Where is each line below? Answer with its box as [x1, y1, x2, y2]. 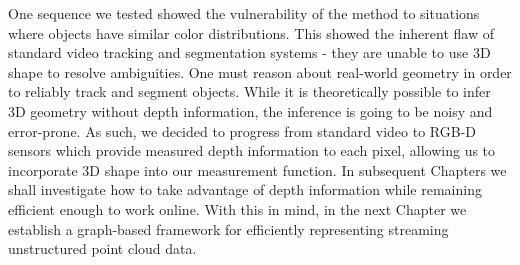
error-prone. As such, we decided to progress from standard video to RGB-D [8, 120, 477, 141]
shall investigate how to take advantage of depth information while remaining [8, 179, 482, 200]
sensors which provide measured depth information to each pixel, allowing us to [8, 140, 496, 161]
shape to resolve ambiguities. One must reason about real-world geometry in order [8, 61, 512, 82]
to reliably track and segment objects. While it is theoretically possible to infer [8, 81, 491, 102]
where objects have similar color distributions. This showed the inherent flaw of [8, 22, 494, 43]
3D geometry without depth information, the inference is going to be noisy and [8, 100, 493, 121]
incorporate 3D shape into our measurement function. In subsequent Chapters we [8, 159, 507, 180]
